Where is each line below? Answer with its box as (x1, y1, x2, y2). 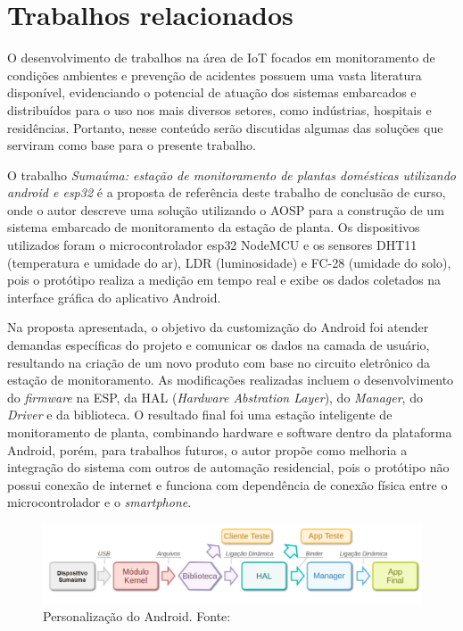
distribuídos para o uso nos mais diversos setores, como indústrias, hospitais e (7, 100, 432, 119)
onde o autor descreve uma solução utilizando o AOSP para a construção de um (7, 200, 444, 219)
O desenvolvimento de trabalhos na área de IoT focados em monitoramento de (7, 48, 435, 67)
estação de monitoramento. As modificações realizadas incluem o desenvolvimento (7, 370, 454, 389)
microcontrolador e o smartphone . (7, 493, 192, 511)
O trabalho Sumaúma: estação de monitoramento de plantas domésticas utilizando (7, 165, 456, 184)
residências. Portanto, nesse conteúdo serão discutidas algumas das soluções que (7, 118, 443, 137)
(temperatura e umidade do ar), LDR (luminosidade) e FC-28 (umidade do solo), (7, 253, 451, 271)
